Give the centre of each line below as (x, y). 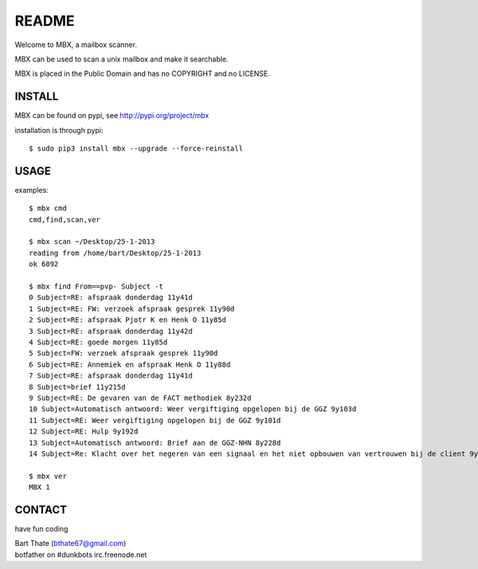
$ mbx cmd (48, 208)
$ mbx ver (48, 476)
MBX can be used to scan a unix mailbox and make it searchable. (121, 59)
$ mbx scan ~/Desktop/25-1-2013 (92, 242)
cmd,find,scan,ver (65, 220)
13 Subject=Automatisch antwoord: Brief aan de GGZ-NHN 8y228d (155, 443)
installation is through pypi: (59, 130)
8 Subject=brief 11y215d (77, 387)
